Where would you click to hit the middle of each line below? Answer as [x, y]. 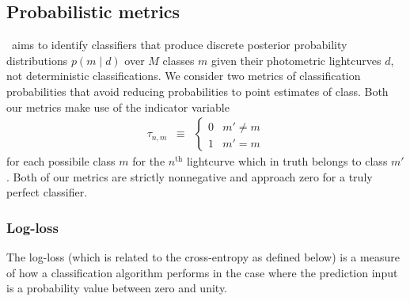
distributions [37, 60]
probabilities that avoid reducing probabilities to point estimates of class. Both [197, 91]
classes [178, 60]
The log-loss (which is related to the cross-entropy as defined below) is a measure [203, 257]
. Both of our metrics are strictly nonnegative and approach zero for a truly [190, 176]
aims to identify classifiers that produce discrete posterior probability [179, 45]
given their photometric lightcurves [296, 60]
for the [149, 161]
